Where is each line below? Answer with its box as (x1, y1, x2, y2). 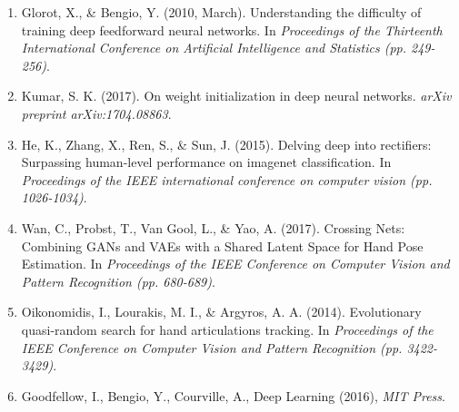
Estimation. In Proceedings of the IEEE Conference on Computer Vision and (21, 254, 450, 273)
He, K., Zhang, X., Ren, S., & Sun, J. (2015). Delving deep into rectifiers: (21, 134, 432, 153)
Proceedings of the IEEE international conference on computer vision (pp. (21, 170, 433, 189)
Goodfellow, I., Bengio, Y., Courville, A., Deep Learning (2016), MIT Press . (21, 386, 445, 405)
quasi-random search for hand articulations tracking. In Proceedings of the (21, 319, 434, 338)
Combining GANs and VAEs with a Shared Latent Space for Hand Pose (21, 236, 424, 255)
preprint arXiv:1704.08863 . (21, 103, 172, 123)
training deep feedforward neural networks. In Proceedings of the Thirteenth (21, 20, 443, 39)
